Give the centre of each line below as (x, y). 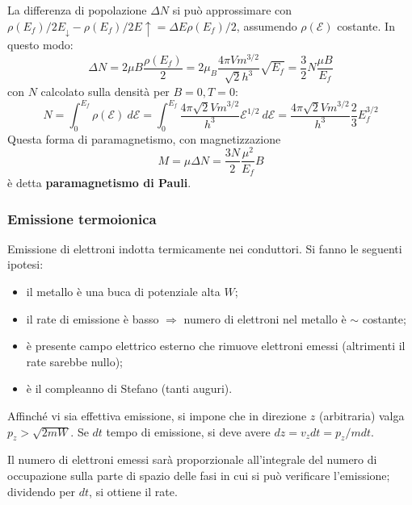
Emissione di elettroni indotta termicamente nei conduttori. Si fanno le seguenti (205, 248)
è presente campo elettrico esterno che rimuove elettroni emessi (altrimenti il (216, 346)
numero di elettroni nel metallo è (265, 318)
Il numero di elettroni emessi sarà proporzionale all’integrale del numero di (192, 459)
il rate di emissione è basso (92, 318)
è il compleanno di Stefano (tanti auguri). (129, 388)
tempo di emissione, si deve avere (188, 431)
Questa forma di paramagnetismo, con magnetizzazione (144, 138)
